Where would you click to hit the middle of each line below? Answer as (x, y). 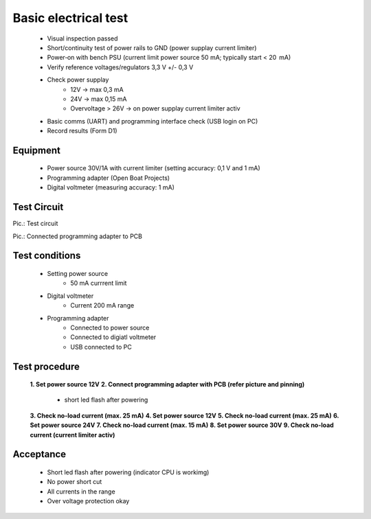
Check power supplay (78, 80)
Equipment (37, 150)
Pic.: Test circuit (35, 224)
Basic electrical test (70, 18)
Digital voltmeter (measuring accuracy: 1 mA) (111, 187)
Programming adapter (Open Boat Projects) (109, 178)
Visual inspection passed (82, 38)
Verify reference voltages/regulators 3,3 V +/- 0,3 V (120, 67)
